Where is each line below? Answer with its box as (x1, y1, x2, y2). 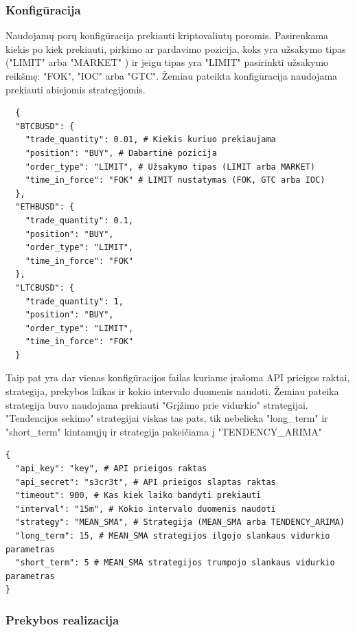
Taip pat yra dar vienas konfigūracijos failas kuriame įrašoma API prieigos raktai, (5, 370, 350, 385)
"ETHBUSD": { (15, 202, 75, 212)
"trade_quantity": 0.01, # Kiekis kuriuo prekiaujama (25, 135, 276, 145)
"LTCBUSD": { (15, 282, 75, 293)
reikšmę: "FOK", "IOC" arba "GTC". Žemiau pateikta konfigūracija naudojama (5, 69, 338, 82)
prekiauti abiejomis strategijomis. (5, 82, 146, 96)
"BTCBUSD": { (15, 121, 75, 131)
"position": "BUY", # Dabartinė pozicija (25, 148, 217, 158)
